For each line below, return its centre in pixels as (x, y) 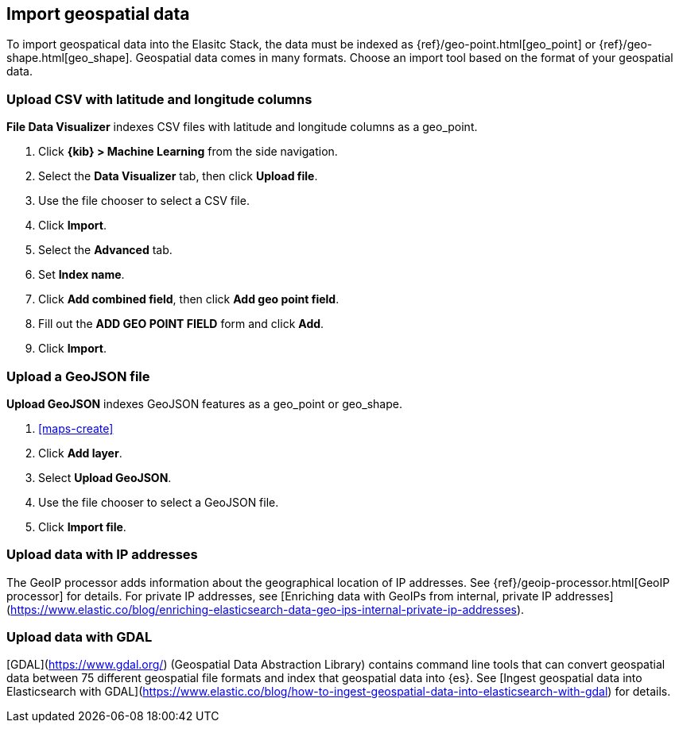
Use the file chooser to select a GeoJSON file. (159, 502)
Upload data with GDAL (80, 637)
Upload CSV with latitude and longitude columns (159, 99)
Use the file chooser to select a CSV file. (144, 201)
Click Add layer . (80, 453)
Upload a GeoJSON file (78, 376)
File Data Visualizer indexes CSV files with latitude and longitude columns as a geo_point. (242, 127)
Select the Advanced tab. (105, 250)
